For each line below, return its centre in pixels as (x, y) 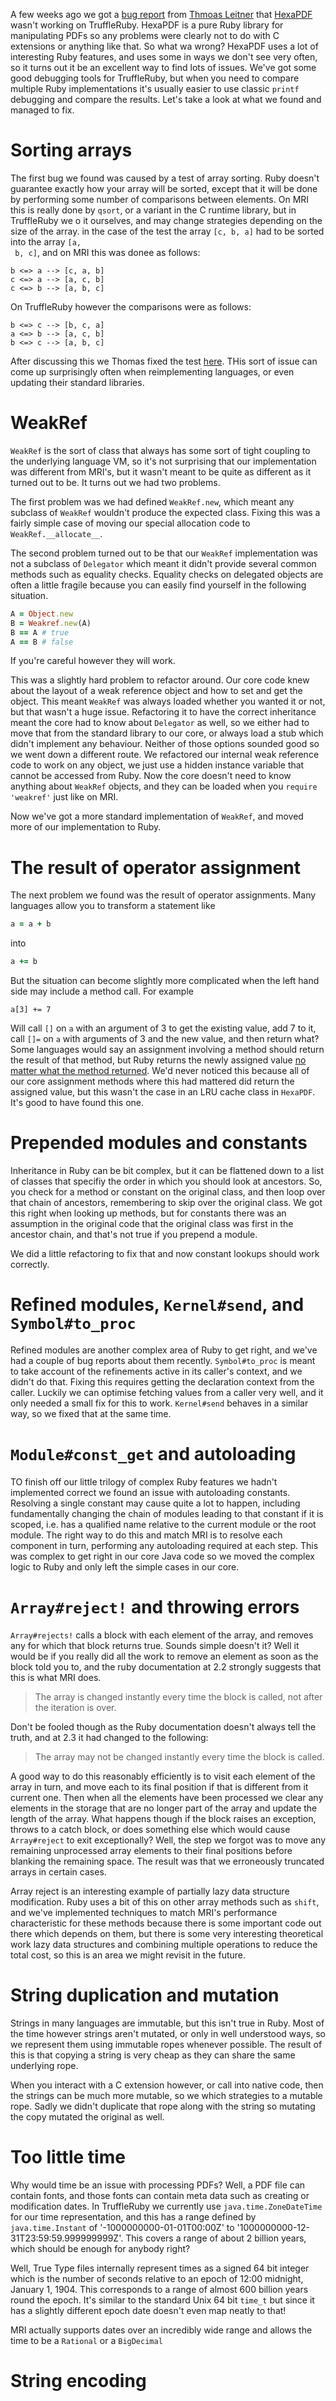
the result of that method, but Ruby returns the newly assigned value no (158, 1060)
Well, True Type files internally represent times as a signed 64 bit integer (160, 2268)
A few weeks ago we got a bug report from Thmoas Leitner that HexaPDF (161, 14)
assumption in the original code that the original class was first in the (152, 1223)
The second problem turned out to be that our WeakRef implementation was (164, 553)
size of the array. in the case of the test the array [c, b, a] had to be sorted (167, 231)
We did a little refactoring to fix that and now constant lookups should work (165, 1253)
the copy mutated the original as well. (87, 2116)
